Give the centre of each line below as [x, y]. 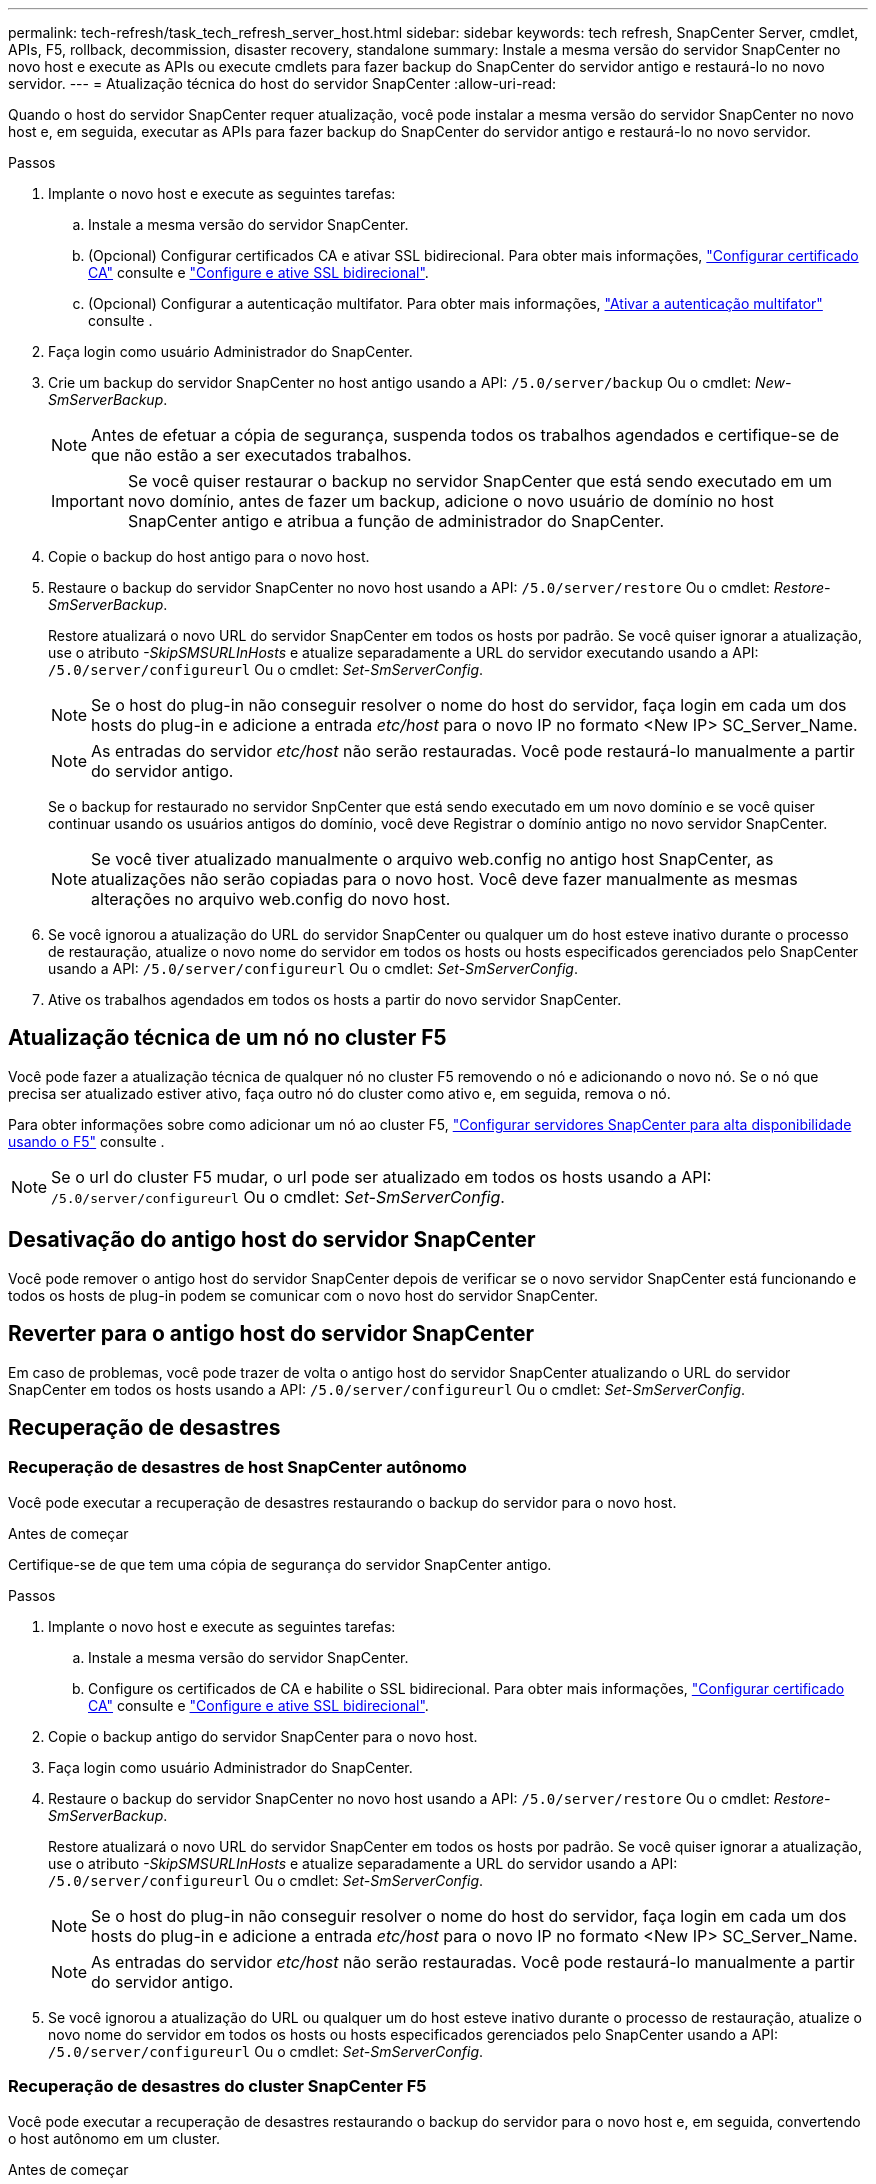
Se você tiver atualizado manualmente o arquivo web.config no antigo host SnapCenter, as [432, 859]
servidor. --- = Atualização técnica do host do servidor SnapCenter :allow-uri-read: [282, 83]
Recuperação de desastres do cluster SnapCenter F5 [217, 2086]
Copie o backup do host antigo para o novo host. [209, 556]
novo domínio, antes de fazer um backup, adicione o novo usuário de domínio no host [450, 501]
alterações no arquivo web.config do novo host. [271, 899]
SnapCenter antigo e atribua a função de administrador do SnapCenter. [395, 521]
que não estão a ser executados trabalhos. [251, 455]
